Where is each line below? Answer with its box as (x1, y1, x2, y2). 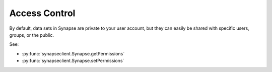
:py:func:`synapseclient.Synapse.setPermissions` (22, 58, 124, 64)
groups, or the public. (9, 32, 54, 38)
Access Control (9, 8, 76, 19)
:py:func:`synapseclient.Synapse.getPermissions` (22, 50, 125, 56)
